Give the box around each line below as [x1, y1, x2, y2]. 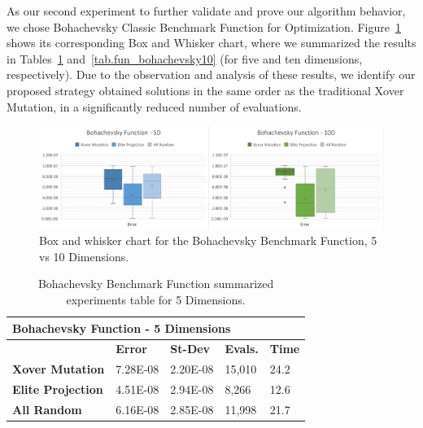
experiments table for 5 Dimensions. [66, 290, 246, 308]
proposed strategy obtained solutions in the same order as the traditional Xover [7, 81, 404, 98]
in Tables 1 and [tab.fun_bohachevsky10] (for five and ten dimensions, [7, 50, 363, 67]
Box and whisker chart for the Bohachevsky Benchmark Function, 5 [39, 232, 377, 249]
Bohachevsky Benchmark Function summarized [37, 275, 274, 292]
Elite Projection [12, 381, 103, 398]
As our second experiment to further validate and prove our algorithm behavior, [7, 2, 406, 19]
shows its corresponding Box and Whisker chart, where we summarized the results [7, 34, 416, 51]
